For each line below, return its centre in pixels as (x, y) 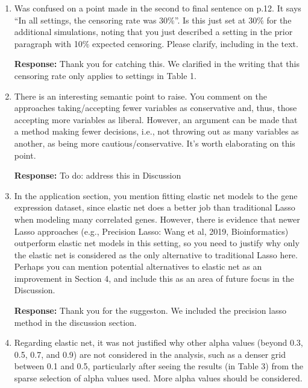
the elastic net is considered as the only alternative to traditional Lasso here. (156, 254)
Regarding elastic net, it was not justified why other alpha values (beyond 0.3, (159, 342)
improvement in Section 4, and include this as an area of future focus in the (154, 278)
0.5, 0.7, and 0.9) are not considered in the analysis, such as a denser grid (150, 354)
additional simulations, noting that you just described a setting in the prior (153, 32)
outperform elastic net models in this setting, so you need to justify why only (157, 243)
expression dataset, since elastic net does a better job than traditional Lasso (155, 207)
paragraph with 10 (48, 43)
